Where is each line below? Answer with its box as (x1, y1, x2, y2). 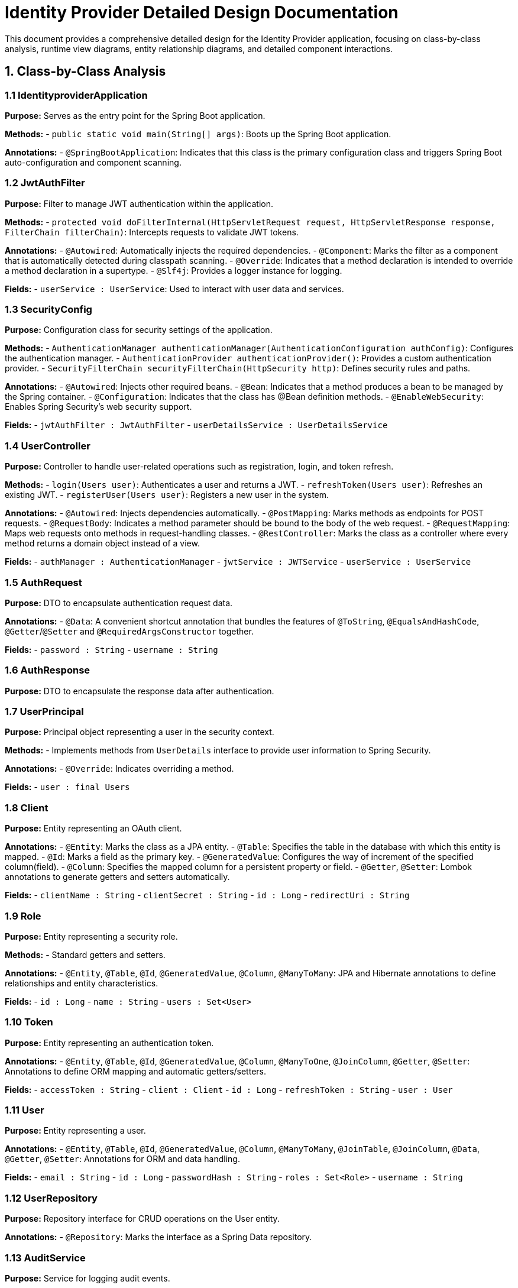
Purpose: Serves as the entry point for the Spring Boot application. (5, 110, 266, 121)
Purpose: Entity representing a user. (5, 1125, 146, 1136)
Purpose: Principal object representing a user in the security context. (5, 727, 274, 737)
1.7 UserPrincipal (5, 706, 84, 718)
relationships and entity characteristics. (5, 978, 158, 988)
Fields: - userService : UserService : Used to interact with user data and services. (5, 283, 344, 294)
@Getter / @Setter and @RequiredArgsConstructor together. (5, 626, 254, 636)
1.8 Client (5, 801, 48, 814)
